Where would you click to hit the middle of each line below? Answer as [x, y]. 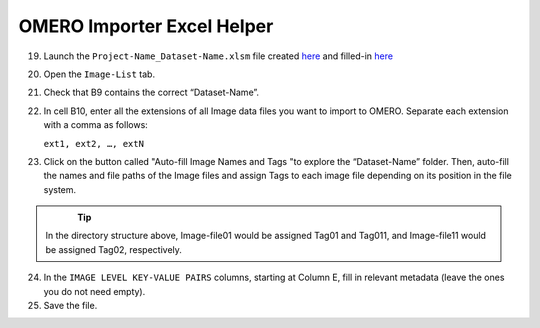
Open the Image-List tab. [99, 74]
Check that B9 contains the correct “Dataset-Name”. [151, 92]
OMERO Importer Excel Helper [146, 26]
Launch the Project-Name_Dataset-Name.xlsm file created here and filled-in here [218, 56]
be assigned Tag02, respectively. [113, 249]
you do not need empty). [94, 291]
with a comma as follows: [96, 125]
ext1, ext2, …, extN [94, 143]
